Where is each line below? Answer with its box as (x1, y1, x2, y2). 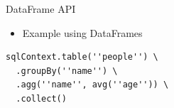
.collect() (16, 93, 67, 104)
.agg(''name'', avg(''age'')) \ (16, 80, 169, 90)
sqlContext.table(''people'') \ (6, 52, 158, 63)
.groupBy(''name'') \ (16, 65, 118, 76)
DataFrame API (6, 1, 76, 16)
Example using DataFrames (22, 25, 143, 40)
